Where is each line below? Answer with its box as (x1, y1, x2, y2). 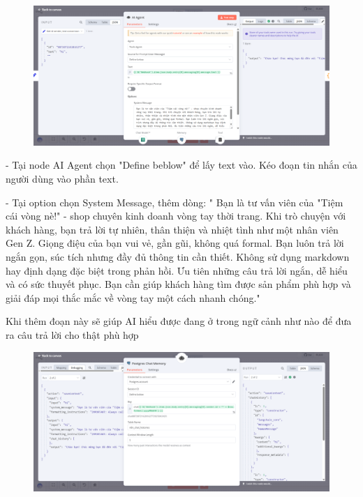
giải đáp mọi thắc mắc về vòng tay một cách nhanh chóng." (6, 290, 260, 305)
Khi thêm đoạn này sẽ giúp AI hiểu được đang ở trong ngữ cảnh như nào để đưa (6, 314, 352, 328)
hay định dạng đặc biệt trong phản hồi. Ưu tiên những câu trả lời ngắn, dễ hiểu (6, 263, 348, 277)
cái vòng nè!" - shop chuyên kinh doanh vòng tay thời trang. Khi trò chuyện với (6, 208, 346, 223)
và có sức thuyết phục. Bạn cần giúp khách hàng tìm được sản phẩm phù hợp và (6, 277, 351, 291)
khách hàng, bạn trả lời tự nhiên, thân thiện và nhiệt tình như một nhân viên (6, 222, 339, 236)
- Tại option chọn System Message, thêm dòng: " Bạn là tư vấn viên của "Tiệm (6, 194, 343, 209)
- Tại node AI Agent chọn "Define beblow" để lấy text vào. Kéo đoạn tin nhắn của (6, 158, 357, 172)
